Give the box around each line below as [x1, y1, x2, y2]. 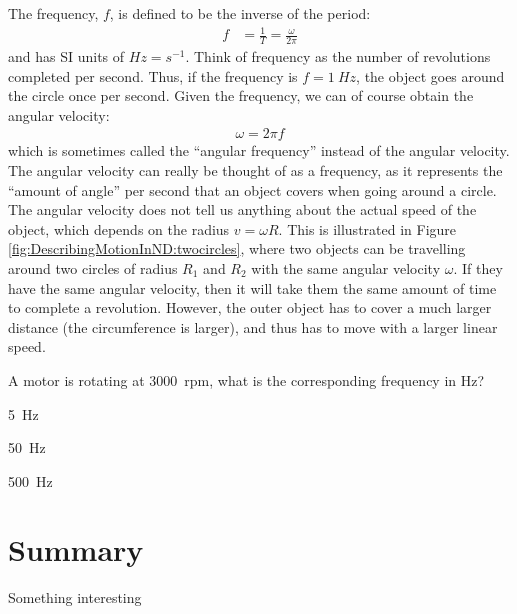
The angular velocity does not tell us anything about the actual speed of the [8, 199, 477, 220]
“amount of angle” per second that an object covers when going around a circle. [8, 179, 497, 200]
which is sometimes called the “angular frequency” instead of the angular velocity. [8, 140, 510, 161]
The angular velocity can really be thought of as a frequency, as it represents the [8, 159, 503, 180]
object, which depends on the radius [8, 218, 230, 239]
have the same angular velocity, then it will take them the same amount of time [8, 277, 497, 298]
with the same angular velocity [251, 257, 441, 278]
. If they [453, 257, 503, 278]
